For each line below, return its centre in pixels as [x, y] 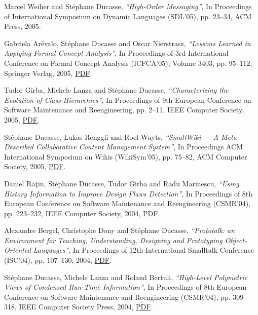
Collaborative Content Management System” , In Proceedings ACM [139, 147]
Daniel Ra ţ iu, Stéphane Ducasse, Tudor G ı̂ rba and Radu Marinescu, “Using [122, 183]
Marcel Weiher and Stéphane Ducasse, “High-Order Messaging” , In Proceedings [128, 6]
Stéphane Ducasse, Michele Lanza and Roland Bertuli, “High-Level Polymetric [126, 277]
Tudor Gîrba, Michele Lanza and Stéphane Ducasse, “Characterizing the [116, 90]
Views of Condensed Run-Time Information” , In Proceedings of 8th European [125, 287]
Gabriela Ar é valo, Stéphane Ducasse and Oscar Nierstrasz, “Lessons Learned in [127, 43]
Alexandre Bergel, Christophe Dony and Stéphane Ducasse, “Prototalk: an [120, 230]
